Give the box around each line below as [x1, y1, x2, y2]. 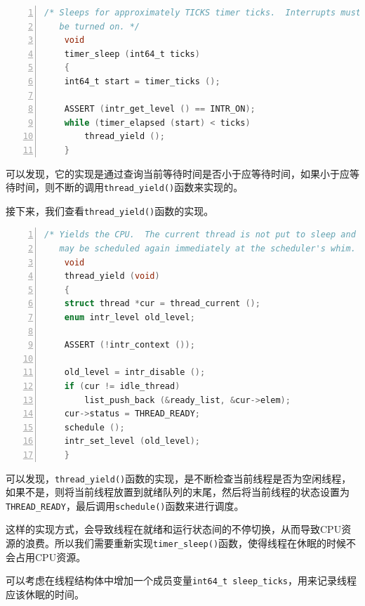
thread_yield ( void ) [64, 271, 160, 282]
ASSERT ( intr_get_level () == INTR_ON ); [64, 104, 255, 114]
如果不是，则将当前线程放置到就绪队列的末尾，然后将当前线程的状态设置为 [6, 485, 350, 499]
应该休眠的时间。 [6, 586, 84, 601]
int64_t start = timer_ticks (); [64, 76, 220, 86]
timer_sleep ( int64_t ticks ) [64, 48, 200, 59]
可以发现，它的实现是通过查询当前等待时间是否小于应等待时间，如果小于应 [6, 166, 350, 180]
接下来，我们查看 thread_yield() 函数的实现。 [6, 203, 214, 218]
